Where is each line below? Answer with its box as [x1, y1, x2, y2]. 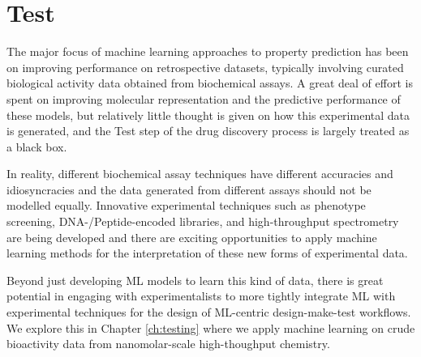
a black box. [6, 138, 67, 155]
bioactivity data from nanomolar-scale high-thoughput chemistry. [6, 335, 330, 352]
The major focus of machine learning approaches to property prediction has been [6, 43, 409, 60]
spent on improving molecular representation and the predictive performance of [6, 90, 401, 107]
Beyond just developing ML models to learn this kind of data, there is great [6, 271, 384, 288]
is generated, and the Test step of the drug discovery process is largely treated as [6, 122, 410, 139]
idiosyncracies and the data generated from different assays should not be [6, 181, 372, 198]
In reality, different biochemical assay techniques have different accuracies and [6, 165, 393, 182]
